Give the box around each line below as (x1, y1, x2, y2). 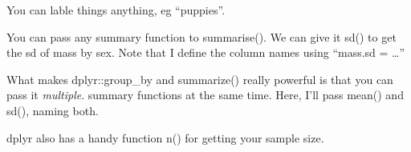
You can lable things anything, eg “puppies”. (6, 2, 226, 18)
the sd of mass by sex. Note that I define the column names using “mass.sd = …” (6, 44, 405, 61)
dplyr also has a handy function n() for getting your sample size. (6, 129, 324, 146)
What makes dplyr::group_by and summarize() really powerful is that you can (6, 70, 393, 87)
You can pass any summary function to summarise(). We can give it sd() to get (6, 28, 397, 45)
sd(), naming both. (6, 102, 99, 118)
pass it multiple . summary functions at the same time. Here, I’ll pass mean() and (6, 86, 404, 103)
